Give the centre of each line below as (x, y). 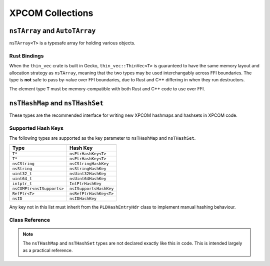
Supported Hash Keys (36, 128)
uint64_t (22, 178)
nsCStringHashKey (89, 163)
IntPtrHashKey (85, 183)
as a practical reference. (48, 250)
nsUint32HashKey (88, 173)
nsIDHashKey (83, 198)
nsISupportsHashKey (91, 188)
